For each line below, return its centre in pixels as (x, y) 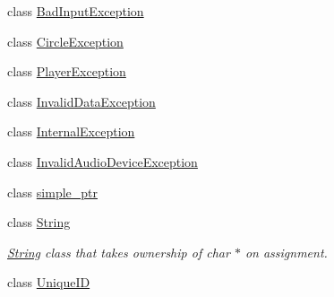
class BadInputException (76, 11)
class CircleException (65, 41)
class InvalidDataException (81, 101)
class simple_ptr (52, 192)
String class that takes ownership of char (119, 252)
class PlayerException (67, 71)
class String (39, 222)
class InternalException (71, 131)
